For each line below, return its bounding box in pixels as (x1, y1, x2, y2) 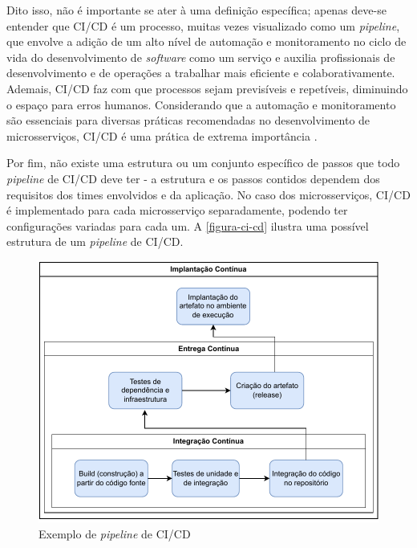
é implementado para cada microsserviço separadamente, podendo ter (6, 202, 348, 219)
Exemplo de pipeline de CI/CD (38, 525, 191, 542)
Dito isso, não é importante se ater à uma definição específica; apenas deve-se (6, 2, 387, 18)
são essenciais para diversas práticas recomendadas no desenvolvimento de (6, 112, 370, 129)
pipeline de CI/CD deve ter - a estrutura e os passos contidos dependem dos (6, 170, 380, 186)
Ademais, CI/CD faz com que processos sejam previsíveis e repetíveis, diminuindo (6, 80, 408, 96)
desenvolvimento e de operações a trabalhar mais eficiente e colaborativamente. (6, 64, 395, 81)
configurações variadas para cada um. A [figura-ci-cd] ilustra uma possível (6, 217, 369, 234)
